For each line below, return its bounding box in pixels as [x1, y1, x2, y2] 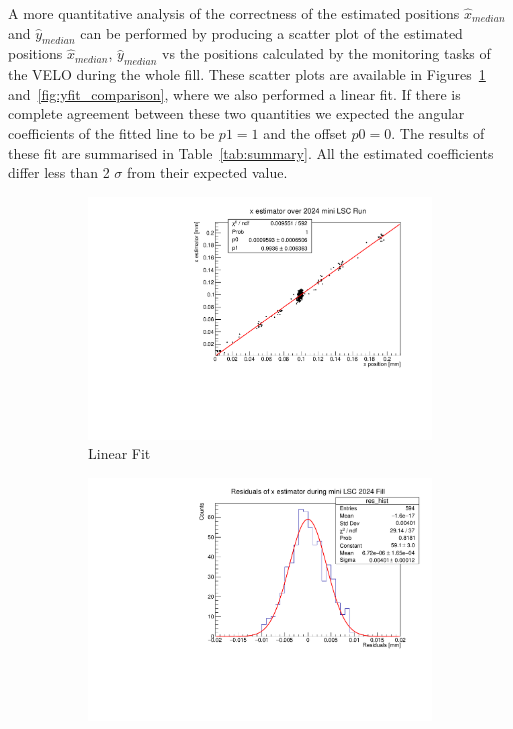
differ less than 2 [8, 162, 110, 183]
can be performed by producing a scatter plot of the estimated [80, 22, 463, 43]
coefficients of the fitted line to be [8, 122, 215, 143]
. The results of [391, 122, 485, 143]
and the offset [263, 122, 347, 143]
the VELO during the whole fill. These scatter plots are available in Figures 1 [8, 64, 486, 85]
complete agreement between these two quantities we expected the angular [8, 103, 465, 124]
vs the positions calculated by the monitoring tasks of [162, 43, 491, 64]
